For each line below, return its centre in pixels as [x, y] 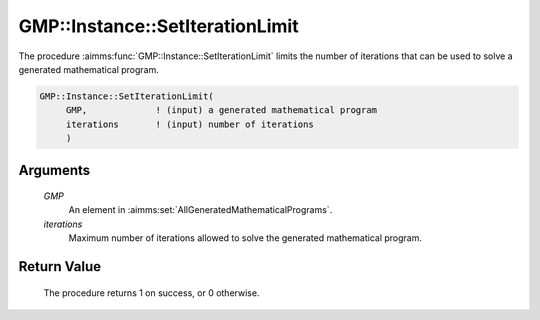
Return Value [60, 266]
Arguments [54, 170]
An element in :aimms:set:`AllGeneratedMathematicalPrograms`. [200, 210]
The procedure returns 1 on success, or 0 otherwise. [151, 292]
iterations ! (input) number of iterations [189, 124]
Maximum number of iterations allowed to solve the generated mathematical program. [245, 238]
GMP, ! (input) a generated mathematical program [221, 110]
